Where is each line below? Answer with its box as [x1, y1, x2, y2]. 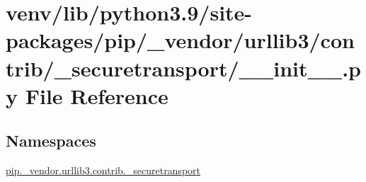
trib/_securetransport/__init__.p [6, 53, 361, 82]
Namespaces [6, 130, 96, 152]
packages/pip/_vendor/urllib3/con [6, 25, 355, 55]
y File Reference [6, 81, 168, 110]
